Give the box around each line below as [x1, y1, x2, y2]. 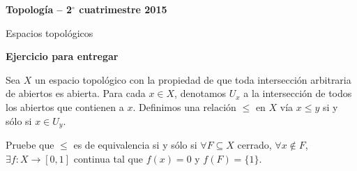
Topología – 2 [6, 2, 73, 16]
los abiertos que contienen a [6, 99, 124, 114]
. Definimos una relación [132, 99, 236, 114]
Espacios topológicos [6, 25, 93, 40]
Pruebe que [6, 137, 54, 152]
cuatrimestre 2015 [79, 2, 167, 16]
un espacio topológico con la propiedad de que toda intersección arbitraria [34, 72, 351, 87]
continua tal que [73, 151, 143, 165]
